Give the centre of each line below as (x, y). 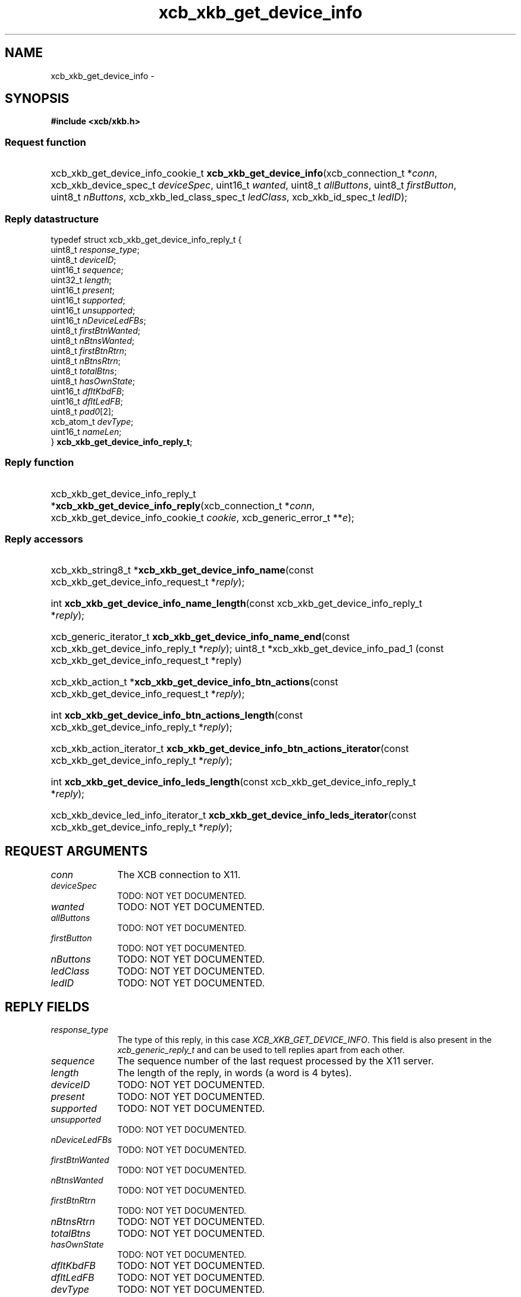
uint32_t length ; (81, 280)
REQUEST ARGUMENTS (76, 851)
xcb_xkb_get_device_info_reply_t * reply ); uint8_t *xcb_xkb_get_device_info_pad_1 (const (247, 649)
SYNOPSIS (37, 99)
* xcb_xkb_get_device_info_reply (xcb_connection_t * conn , (183, 505)
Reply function (40, 463)
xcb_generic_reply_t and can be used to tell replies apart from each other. (261, 1050)
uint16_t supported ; (88, 300)
